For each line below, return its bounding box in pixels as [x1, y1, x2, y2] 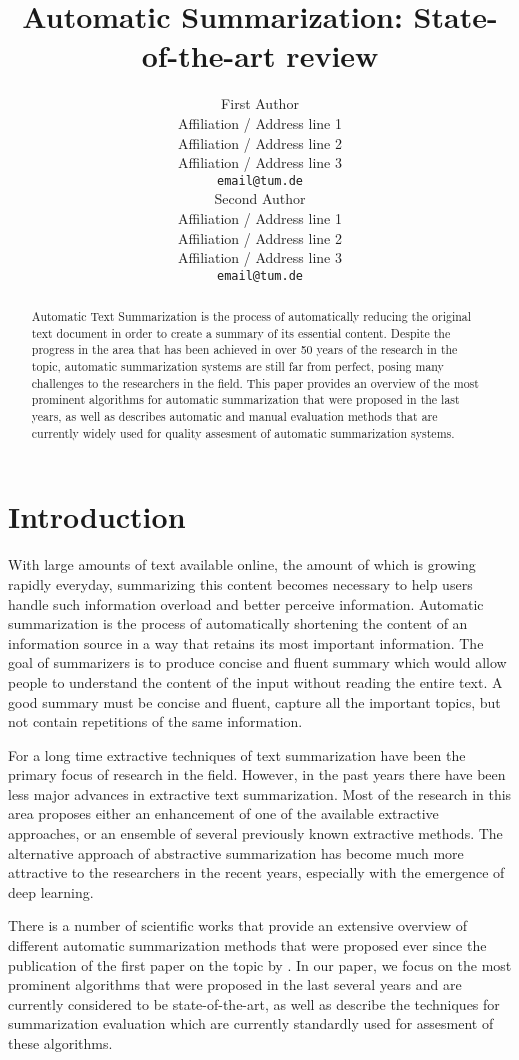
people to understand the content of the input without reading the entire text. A [8, 671, 503, 692]
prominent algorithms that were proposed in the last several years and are [8, 974, 462, 995]
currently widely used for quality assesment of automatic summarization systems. [31, 424, 455, 441]
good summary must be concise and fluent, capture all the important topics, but [8, 691, 501, 712]
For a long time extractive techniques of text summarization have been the [8, 744, 466, 765]
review [286, 35, 379, 76]
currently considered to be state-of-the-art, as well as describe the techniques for [8, 993, 500, 1014]
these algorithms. [8, 1033, 113, 1054]
